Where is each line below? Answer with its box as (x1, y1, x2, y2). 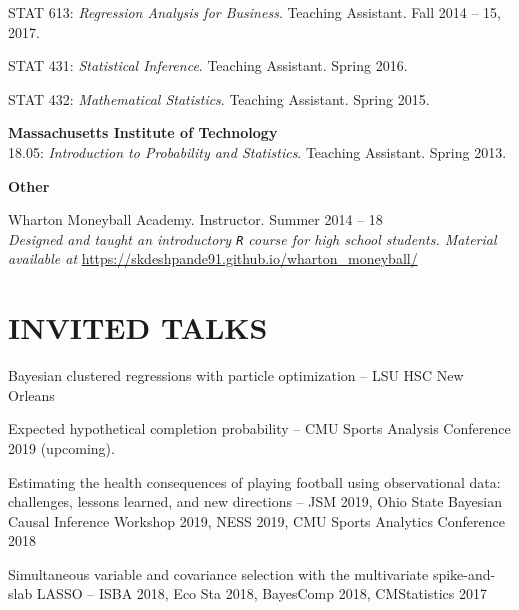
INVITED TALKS (8, 307, 268, 348)
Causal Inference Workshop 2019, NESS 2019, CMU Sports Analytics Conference (8, 510, 505, 531)
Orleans (8, 384, 55, 405)
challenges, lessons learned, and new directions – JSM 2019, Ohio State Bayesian (8, 491, 503, 512)
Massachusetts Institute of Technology (8, 122, 278, 143)
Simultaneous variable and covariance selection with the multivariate (8, 563, 429, 584)
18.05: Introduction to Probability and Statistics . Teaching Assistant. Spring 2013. (8, 141, 507, 162)
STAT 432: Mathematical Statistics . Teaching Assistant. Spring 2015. (8, 88, 430, 109)
